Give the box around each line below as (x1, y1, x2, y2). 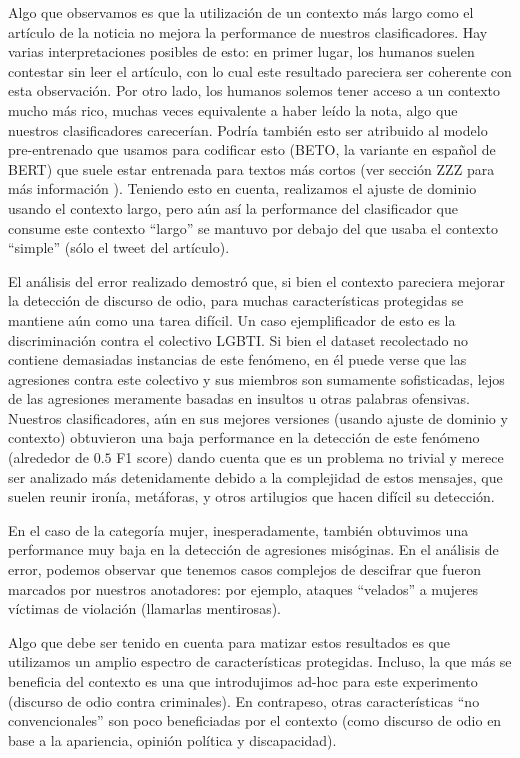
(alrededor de (8, 447, 89, 468)
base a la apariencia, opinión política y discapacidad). (8, 729, 337, 750)
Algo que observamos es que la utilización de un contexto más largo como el (8, 2, 474, 22)
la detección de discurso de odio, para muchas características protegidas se (8, 290, 464, 311)
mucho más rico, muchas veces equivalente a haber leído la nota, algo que (8, 99, 458, 120)
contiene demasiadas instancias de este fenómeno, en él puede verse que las (8, 349, 467, 370)
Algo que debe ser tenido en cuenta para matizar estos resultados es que (8, 631, 450, 652)
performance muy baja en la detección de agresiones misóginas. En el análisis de (8, 539, 499, 560)
